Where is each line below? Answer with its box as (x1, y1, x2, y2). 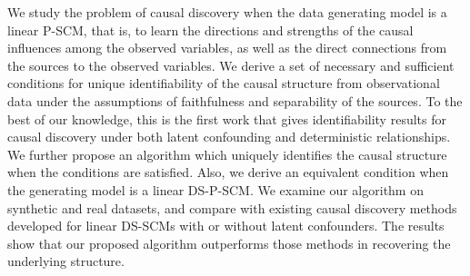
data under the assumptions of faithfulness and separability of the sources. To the (7, 91, 463, 110)
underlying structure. (7, 251, 125, 271)
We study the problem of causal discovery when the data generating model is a (7, 3, 447, 21)
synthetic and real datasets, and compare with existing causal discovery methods (7, 198, 457, 217)
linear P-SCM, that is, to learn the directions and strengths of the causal (7, 20, 414, 39)
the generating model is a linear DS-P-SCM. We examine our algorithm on (7, 180, 424, 199)
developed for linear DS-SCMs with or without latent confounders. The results (7, 216, 445, 235)
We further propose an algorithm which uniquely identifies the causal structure (7, 144, 447, 163)
